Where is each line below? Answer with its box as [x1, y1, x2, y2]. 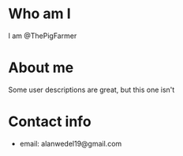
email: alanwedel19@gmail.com [19, 139, 122, 148]
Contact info [8, 112, 92, 131]
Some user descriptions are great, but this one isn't [8, 85, 175, 94]
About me [8, 59, 74, 77]
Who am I [8, 5, 71, 23]
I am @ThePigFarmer [8, 31, 77, 40]
